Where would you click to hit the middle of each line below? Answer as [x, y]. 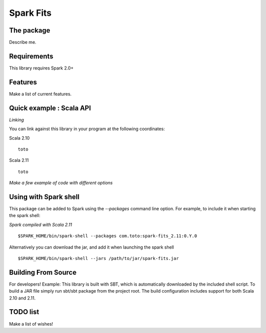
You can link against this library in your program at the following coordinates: [87, 129]
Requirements [31, 56]
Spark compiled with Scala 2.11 [41, 224]
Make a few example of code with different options [61, 183]
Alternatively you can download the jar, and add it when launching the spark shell [92, 247]
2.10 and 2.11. [22, 298]
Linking [17, 120]
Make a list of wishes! [31, 324]
